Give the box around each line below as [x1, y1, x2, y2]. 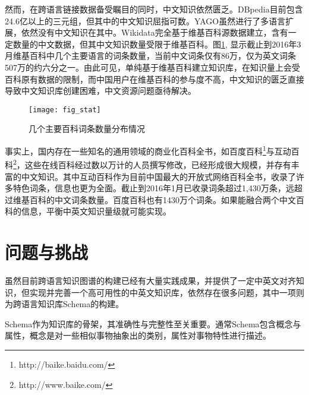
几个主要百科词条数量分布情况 [29, 122, 145, 135]
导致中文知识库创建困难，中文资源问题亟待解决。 [5, 84, 196, 97]
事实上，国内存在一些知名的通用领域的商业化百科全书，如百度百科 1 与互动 [5, 143, 291, 157]
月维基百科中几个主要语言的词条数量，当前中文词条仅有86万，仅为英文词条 [5, 49, 296, 62]
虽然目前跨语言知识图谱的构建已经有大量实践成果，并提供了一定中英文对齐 [5, 274, 296, 286]
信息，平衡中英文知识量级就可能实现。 [21, 205, 171, 217]
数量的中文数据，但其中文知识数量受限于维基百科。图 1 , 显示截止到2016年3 [12, 37, 301, 50]
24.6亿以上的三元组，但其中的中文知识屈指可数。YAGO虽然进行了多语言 [5, 14, 286, 27]
